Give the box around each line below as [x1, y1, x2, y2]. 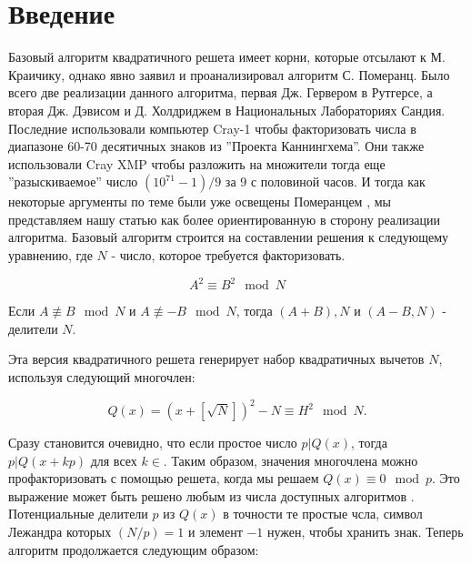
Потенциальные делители [8, 504, 148, 523]
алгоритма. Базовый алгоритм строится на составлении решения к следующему [8, 227, 449, 247]
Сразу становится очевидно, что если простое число [8, 433, 297, 452]
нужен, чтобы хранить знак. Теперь [267, 522, 464, 540]
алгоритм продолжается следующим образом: [8, 540, 259, 559]
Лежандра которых [8, 522, 112, 540]
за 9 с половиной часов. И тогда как [225, 172, 426, 191]
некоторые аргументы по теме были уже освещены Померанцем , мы [8, 192, 391, 211]
